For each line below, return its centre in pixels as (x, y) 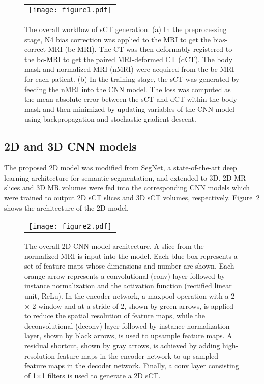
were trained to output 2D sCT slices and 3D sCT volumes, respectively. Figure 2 (132, 197)
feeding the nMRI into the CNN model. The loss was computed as (128, 89)
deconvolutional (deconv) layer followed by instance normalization (127, 325)
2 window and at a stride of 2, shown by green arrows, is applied (133, 305)
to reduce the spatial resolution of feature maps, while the (115, 316)
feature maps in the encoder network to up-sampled (138, 355)
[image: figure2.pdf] (70, 227)
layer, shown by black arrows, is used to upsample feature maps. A (128, 335)
